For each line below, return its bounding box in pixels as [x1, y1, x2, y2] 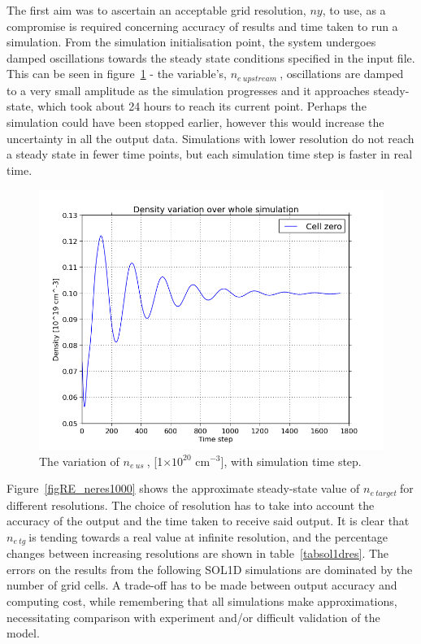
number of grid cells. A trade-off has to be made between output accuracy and [7, 577, 397, 594]
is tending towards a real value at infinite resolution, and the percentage [28, 528, 388, 545]
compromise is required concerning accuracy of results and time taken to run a [7, 17, 398, 34]
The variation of [39, 452, 119, 469]
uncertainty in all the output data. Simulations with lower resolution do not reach [7, 129, 414, 146]
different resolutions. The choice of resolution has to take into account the [7, 496, 375, 513]
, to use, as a [322, 2, 386, 18]
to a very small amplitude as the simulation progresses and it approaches [7, 81, 370, 98]
